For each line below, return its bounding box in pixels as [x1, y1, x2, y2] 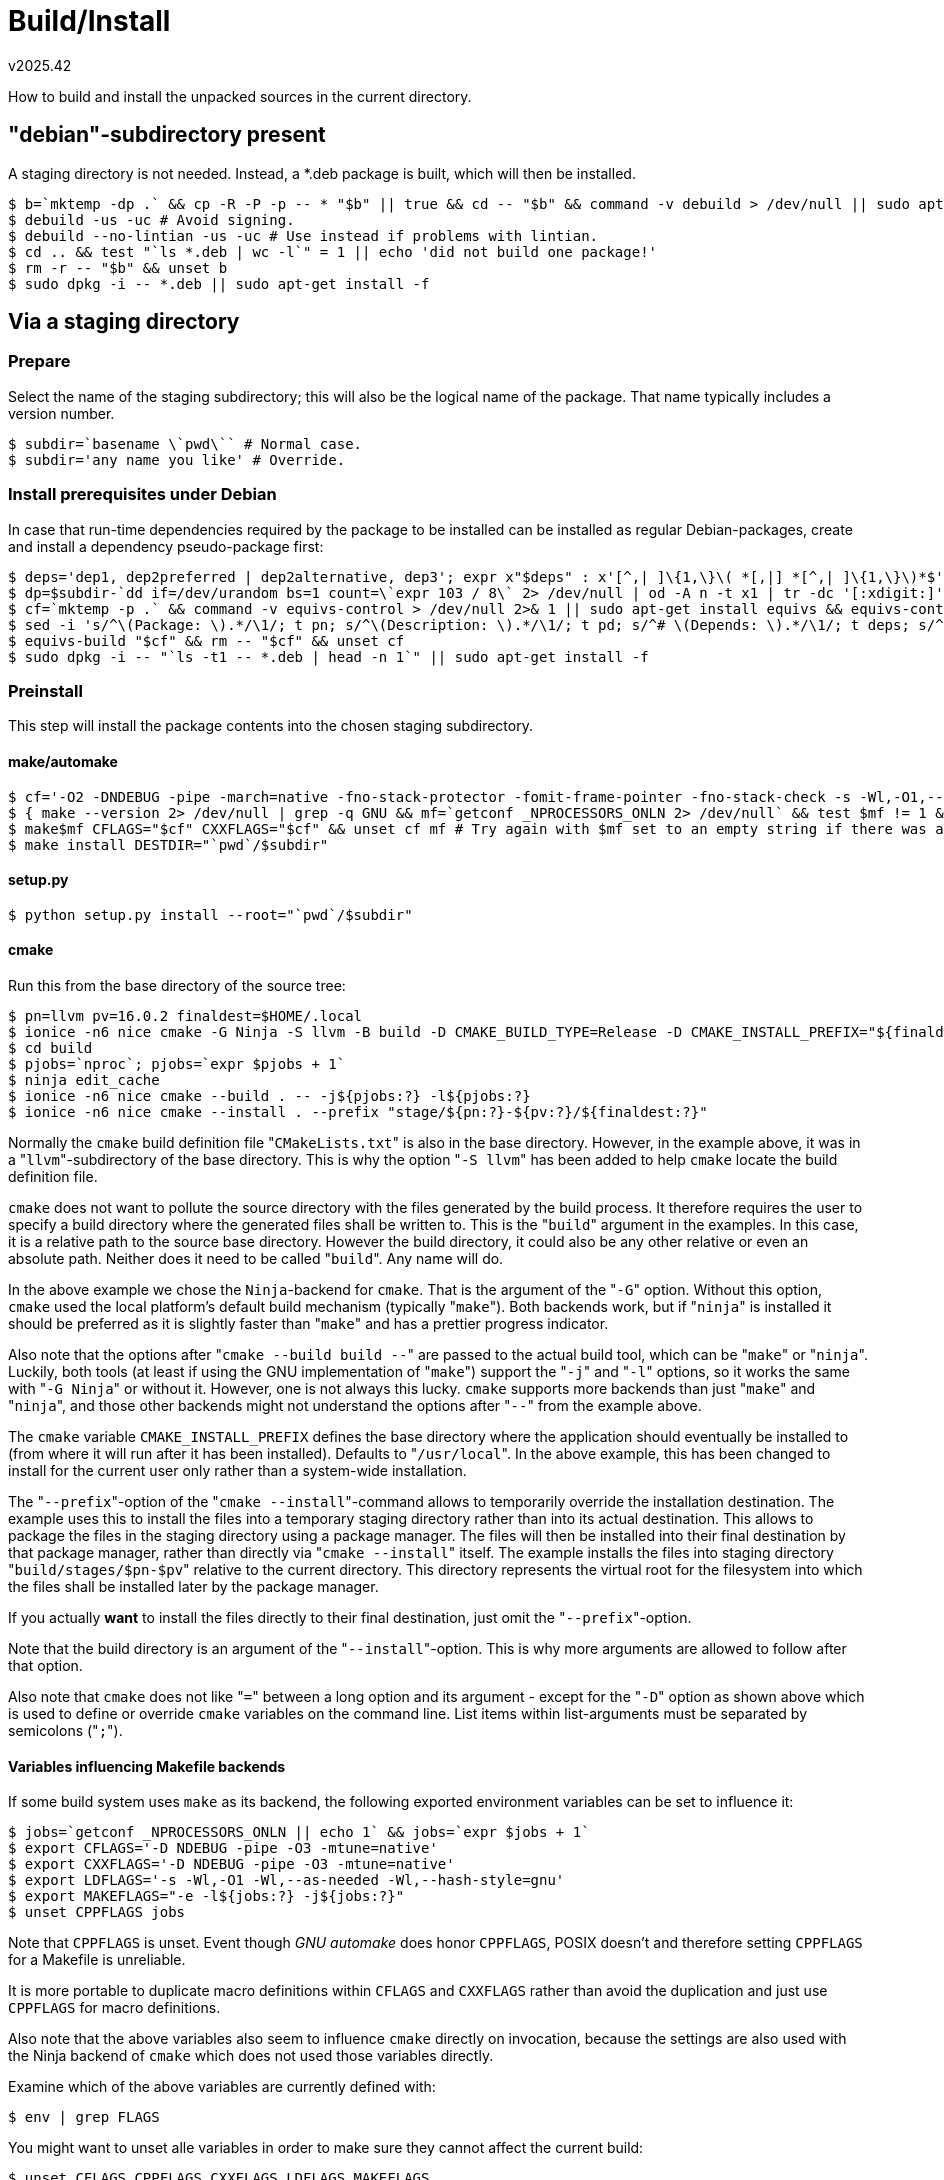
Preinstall [8, 680, 83, 701]
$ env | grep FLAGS [8, 2109, 160, 2126]
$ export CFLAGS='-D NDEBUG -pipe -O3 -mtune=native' [8, 1840, 438, 1857]
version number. [8, 404, 115, 422]
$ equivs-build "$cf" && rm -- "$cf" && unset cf [8, 632, 405, 649]
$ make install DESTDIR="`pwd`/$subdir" [8, 836, 329, 853]
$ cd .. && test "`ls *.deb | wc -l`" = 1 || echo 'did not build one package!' [8, 243, 658, 260]
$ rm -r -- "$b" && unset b [8, 259, 228, 276]
